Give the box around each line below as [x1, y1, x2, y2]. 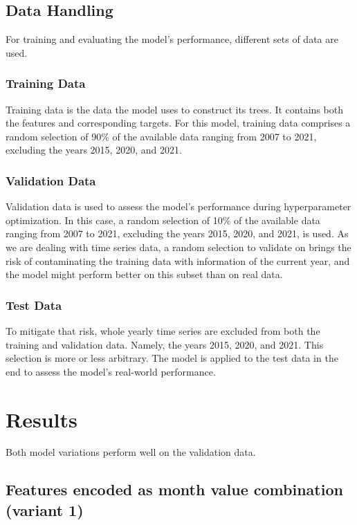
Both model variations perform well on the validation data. [6, 445, 256, 459]
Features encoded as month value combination [6, 479, 343, 500]
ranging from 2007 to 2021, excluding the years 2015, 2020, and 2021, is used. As [6, 226, 349, 241]
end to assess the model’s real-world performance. [6, 364, 216, 378]
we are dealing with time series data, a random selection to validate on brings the [6, 239, 351, 254]
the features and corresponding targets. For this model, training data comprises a [6, 116, 351, 130]
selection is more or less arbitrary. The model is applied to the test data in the [6, 351, 338, 365]
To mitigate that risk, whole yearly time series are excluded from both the [6, 323, 320, 338]
